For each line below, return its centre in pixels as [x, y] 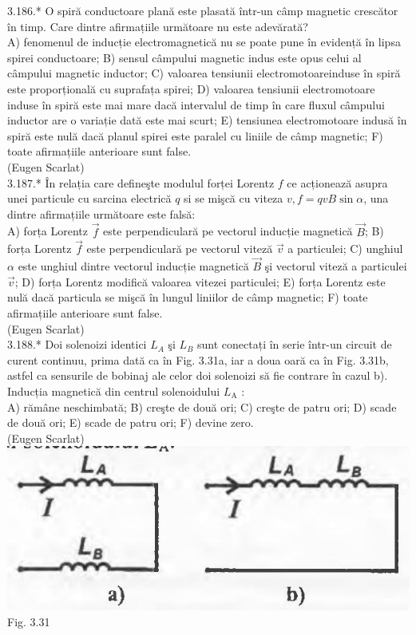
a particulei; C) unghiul [345, 248]
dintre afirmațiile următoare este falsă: [101, 213]
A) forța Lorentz [48, 231]
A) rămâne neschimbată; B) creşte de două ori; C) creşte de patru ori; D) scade [202, 406]
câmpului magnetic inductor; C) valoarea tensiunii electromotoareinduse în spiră [204, 73]
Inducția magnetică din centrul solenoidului [114, 390]
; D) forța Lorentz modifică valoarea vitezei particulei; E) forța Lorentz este [200, 281]
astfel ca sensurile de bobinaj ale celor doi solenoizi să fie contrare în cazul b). [198, 375]
